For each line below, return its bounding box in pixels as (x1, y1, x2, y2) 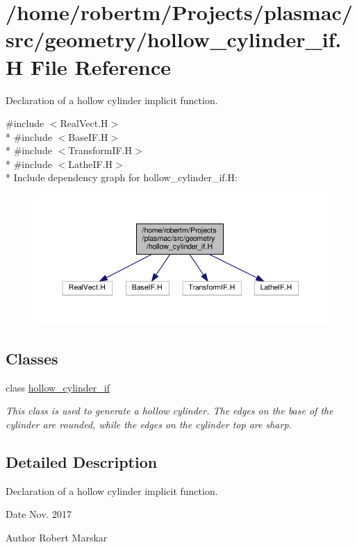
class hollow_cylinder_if (6, 380, 110, 394)
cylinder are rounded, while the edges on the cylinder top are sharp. (6, 416, 292, 431)
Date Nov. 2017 (6, 507, 72, 521)
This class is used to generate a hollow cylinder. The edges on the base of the (6, 403, 333, 418)
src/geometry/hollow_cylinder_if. (6, 25, 342, 53)
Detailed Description (6, 451, 158, 472)
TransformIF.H (68, 143, 132, 158)
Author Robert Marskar (6, 530, 108, 544)
